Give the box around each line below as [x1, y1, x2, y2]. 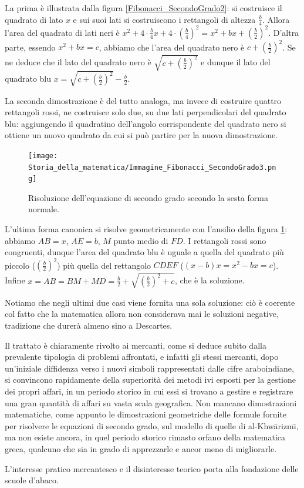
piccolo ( [5, 259, 36, 271]
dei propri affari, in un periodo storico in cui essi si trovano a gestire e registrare [5, 385, 293, 397]
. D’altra [268, 26, 299, 38]
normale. [28, 203, 59, 215]
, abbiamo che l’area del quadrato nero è [99, 41, 245, 53]
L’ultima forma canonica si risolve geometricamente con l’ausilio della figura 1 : [5, 223, 288, 235]
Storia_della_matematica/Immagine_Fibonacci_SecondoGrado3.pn [28, 163, 276, 172]
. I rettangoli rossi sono [183, 234, 266, 246]
